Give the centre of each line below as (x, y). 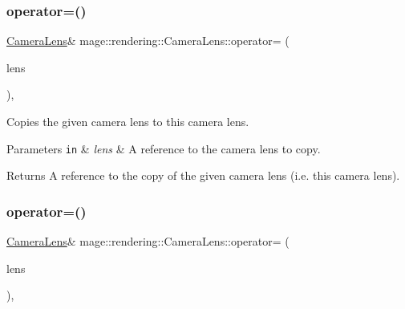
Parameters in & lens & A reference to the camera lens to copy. (164, 148)
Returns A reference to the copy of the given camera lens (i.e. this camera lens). (203, 175)
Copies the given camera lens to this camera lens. (128, 121)
